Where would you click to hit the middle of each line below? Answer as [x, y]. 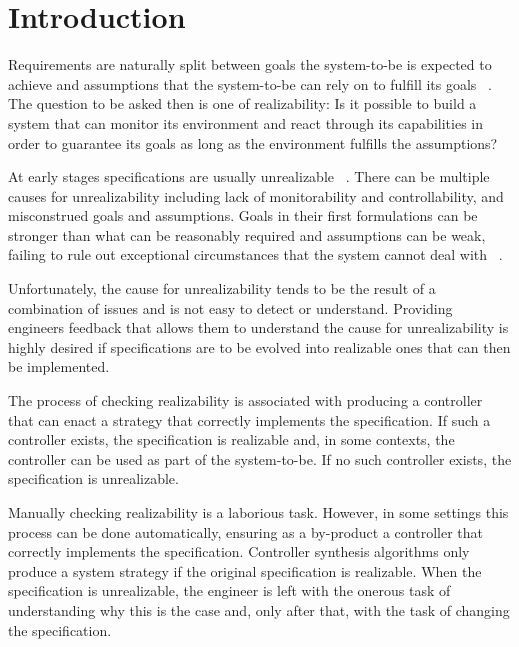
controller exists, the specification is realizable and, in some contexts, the [231, 439]
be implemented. [59, 366]
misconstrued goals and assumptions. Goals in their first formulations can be [243, 215]
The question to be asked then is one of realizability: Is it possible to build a [242, 103]
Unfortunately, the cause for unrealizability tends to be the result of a [222, 288]
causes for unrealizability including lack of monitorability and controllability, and [256, 195]
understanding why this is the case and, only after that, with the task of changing [259, 609]
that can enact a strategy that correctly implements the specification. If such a [249, 419]
